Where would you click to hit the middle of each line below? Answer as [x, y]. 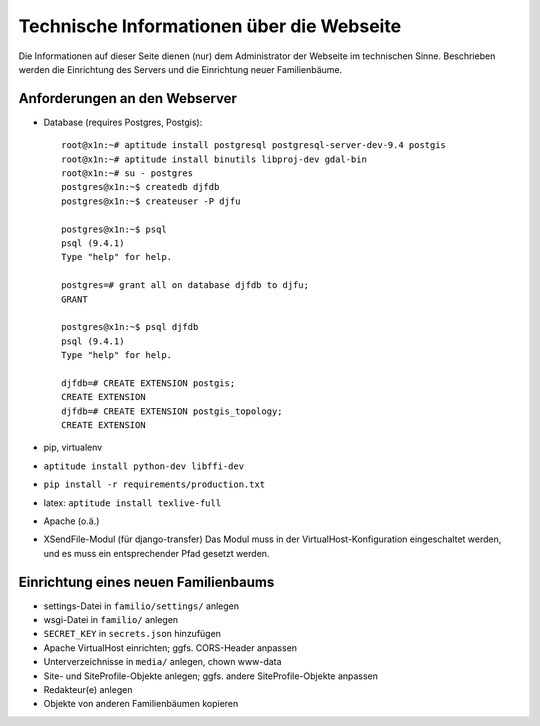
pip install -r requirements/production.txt [154, 484]
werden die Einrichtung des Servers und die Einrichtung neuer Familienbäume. [180, 69]
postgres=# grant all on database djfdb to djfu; [185, 285]
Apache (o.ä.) [71, 521]
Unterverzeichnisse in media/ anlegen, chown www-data [162, 662]
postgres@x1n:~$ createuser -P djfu [151, 201]
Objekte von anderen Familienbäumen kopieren [141, 704]
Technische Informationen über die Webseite [210, 26]
